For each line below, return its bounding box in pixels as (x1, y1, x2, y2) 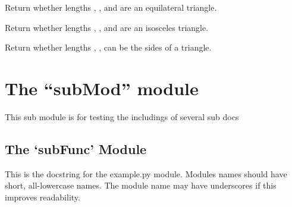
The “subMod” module (5, 76, 199, 100)
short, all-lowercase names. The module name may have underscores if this (5, 179, 277, 192)
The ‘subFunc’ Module (5, 139, 147, 158)
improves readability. (5, 190, 80, 203)
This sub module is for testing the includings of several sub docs (5, 110, 239, 123)
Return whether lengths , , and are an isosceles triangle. (5, 21, 209, 33)
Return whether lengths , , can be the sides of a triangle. (5, 41, 212, 54)
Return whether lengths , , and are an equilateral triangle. (5, 1, 217, 13)
